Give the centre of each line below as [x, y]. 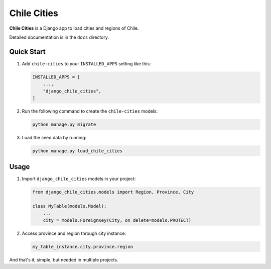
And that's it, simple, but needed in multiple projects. [64, 259]
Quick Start [27, 52]
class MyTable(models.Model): [70, 206]
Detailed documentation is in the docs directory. [59, 37]
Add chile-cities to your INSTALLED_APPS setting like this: [86, 63]
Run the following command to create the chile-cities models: [90, 111]
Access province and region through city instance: [74, 233]
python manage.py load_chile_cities [78, 151]
